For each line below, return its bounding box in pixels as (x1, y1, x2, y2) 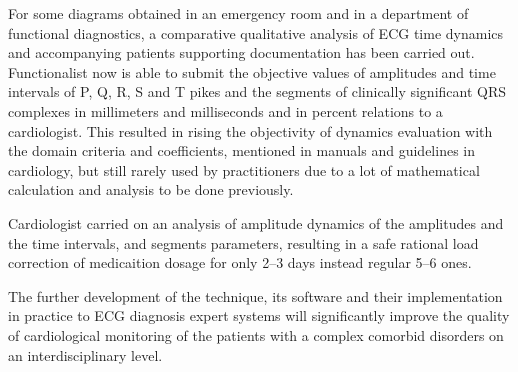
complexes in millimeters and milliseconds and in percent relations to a (8, 100, 443, 121)
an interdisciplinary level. (8, 344, 163, 365)
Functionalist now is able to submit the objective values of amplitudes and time (8, 61, 496, 82)
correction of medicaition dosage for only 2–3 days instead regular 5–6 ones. (8, 252, 472, 273)
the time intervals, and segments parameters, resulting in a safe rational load (8, 232, 479, 253)
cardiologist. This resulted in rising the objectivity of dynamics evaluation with (8, 120, 493, 141)
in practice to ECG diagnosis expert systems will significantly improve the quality (8, 305, 510, 326)
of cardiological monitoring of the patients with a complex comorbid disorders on (8, 324, 504, 345)
